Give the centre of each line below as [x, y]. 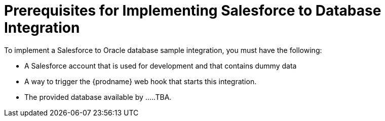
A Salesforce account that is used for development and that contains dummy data [161, 66]
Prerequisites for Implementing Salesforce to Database [193, 11]
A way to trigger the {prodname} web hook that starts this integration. [141, 81]
